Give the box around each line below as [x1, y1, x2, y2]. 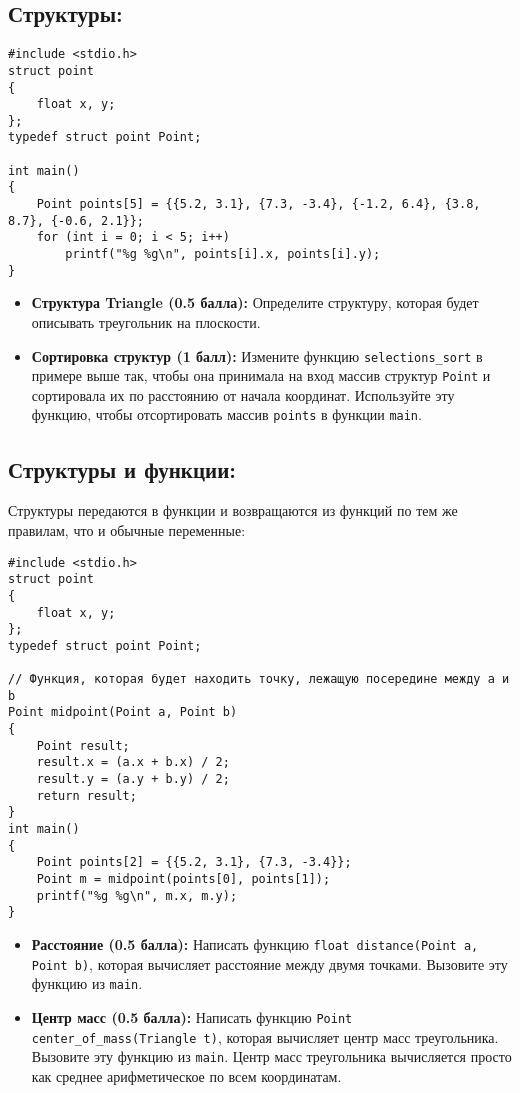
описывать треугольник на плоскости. [31, 311, 261, 332]
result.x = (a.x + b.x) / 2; [36, 755, 230, 770]
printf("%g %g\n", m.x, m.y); [36, 888, 238, 903]
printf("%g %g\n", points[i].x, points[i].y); [65, 247, 381, 262]
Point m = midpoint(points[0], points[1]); [36, 872, 331, 886]
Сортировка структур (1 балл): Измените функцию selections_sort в [31, 345, 483, 366]
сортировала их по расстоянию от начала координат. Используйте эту [31, 384, 455, 405]
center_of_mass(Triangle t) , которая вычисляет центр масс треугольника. [31, 1026, 499, 1047]
